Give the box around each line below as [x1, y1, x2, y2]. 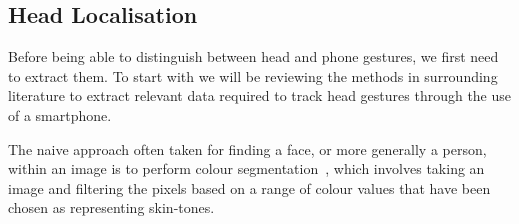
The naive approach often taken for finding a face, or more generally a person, [8, 138, 487, 159]
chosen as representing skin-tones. [8, 197, 215, 218]
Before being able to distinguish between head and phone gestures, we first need [8, 46, 499, 67]
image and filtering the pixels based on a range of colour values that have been [8, 177, 491, 198]
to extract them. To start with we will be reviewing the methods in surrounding [8, 65, 498, 86]
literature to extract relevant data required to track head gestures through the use [8, 85, 512, 106]
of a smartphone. [8, 104, 112, 125]
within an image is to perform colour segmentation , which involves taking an [8, 158, 485, 179]
